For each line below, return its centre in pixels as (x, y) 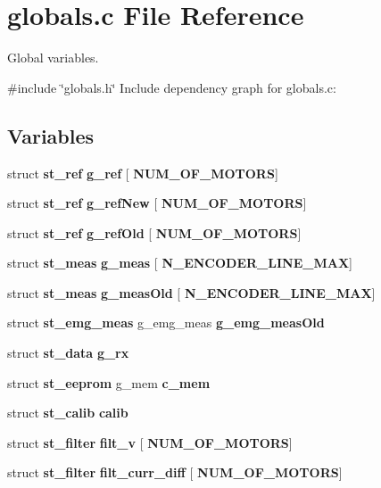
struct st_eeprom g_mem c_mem (109, 382)
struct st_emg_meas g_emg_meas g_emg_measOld (166, 323)
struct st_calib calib (68, 413)
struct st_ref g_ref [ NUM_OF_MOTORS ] (143, 173)
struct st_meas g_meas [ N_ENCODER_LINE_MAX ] (180, 263)
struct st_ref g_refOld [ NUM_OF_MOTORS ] (154, 232)
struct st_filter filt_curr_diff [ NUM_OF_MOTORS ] (175, 472)
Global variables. (53, 58)
